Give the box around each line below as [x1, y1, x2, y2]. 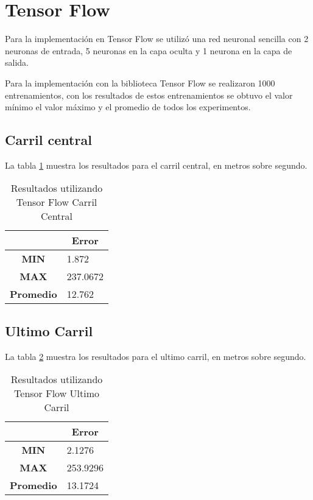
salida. [5, 56, 29, 69]
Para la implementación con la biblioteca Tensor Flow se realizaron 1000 [5, 76, 275, 89]
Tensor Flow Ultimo [14, 386, 99, 401]
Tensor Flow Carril [16, 195, 97, 210]
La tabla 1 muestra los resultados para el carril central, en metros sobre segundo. [5, 158, 308, 171]
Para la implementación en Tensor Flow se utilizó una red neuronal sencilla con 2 [5, 32, 309, 45]
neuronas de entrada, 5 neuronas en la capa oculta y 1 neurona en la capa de [5, 44, 292, 57]
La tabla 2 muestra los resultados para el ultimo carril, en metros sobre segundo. [5, 350, 306, 362]
